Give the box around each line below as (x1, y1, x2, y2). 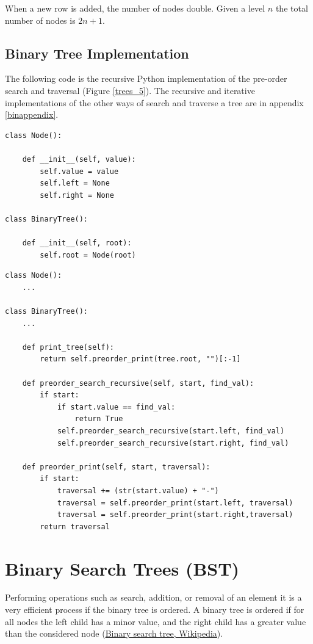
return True (74, 414, 123, 424)
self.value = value (40, 167, 119, 176)
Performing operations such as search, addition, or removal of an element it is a (5, 591, 302, 604)
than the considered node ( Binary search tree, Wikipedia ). (5, 627, 223, 640)
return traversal (40, 522, 110, 531)
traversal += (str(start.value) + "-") (57, 486, 219, 495)
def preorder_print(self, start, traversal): (22, 462, 210, 471)
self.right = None (40, 190, 114, 200)
